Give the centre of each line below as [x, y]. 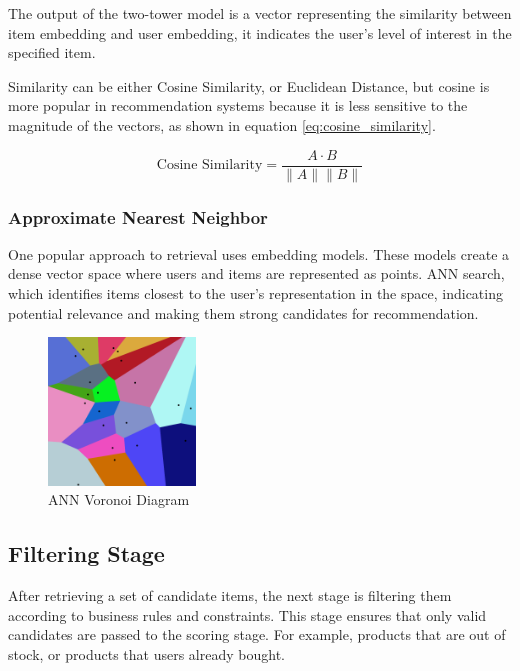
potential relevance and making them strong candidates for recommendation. [243, 312]
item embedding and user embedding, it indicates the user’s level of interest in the [260, 32]
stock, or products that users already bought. [146, 653]
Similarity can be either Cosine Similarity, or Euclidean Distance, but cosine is [249, 85]
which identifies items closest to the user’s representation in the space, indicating [255, 293]
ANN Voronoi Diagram [119, 499]
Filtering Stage [86, 553]
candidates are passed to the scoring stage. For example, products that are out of [257, 634]
